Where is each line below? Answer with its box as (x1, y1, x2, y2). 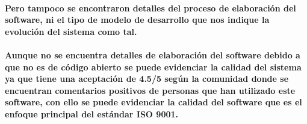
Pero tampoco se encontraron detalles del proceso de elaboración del (5, 1, 296, 14)
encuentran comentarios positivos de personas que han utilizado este (5, 84, 296, 96)
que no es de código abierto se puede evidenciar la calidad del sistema (5, 60, 302, 73)
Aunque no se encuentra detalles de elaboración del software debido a (5, 48, 300, 61)
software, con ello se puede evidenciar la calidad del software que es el (5, 96, 302, 108)
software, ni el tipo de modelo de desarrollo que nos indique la (5, 13, 270, 26)
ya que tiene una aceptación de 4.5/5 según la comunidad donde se (5, 72, 289, 85)
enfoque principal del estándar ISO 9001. (5, 107, 178, 120)
